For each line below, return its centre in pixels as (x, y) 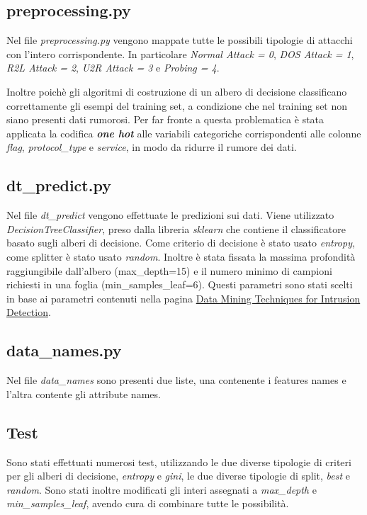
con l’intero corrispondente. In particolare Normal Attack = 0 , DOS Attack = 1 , (180, 53)
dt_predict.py (59, 185)
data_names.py (64, 350)
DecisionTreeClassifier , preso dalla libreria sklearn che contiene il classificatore (176, 228)
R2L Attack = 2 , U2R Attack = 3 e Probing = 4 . (113, 68)
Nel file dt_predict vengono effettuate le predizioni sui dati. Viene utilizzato (170, 215)
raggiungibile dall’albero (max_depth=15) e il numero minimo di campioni (169, 270)
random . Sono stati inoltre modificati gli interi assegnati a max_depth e (162, 489)
